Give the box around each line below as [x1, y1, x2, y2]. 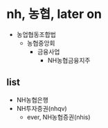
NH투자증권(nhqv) [16, 104, 67, 112]
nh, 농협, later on [6, 6, 102, 22]
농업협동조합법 [16, 30, 56, 39]
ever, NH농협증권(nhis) [26, 113, 91, 121]
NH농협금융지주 [47, 56, 91, 64]
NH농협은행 [16, 96, 49, 104]
